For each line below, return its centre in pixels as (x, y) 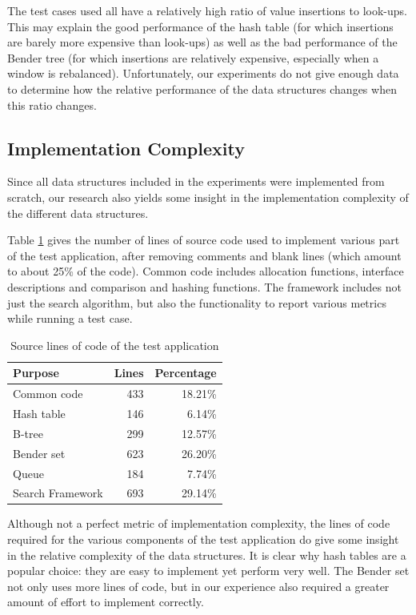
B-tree (28, 433)
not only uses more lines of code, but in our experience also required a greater (198, 586)
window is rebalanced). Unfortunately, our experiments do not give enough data (203, 73)
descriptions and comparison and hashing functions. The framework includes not (204, 286)
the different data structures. (78, 213)
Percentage (186, 373)
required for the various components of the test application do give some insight (203, 539)
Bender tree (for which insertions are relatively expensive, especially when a (193, 57)
